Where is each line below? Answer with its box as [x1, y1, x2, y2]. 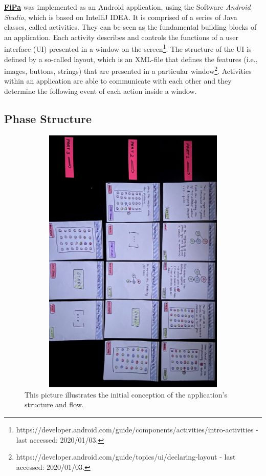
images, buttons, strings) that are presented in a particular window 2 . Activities [4, 64, 252, 76]
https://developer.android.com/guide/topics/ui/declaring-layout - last [16, 451, 236, 462]
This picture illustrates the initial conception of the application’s [25, 389, 227, 400]
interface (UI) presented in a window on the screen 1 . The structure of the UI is [4, 42, 252, 54]
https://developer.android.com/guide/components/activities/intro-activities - [16, 424, 258, 434]
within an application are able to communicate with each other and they [4, 75, 232, 86]
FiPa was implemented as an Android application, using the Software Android [4, 2, 251, 12]
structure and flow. [25, 399, 84, 410]
